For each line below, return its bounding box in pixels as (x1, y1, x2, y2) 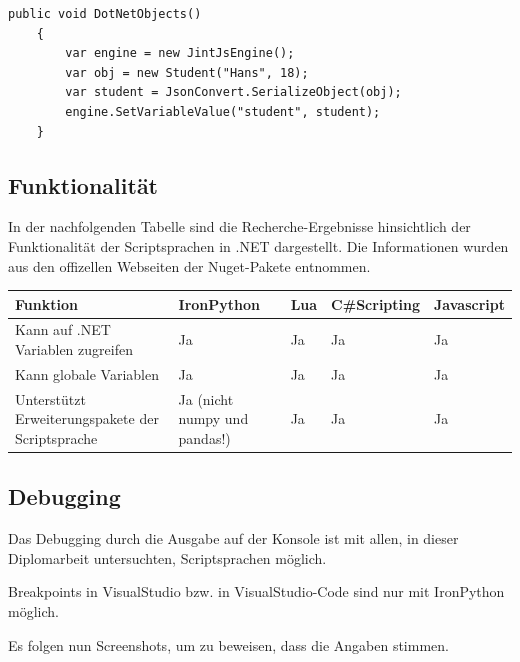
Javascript (434, 293, 505, 314)
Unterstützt (15, 388, 86, 409)
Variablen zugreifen (15, 339, 133, 360)
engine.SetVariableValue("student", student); (65, 104, 381, 119)
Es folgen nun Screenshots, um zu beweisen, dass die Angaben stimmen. (8, 634, 449, 655)
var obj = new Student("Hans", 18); (65, 65, 309, 80)
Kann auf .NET (15, 319, 111, 340)
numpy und (178, 408, 249, 429)
